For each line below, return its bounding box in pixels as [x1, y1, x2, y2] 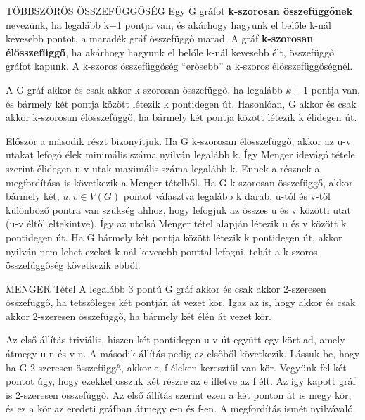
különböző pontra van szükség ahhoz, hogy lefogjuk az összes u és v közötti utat [6, 202, 351, 217]
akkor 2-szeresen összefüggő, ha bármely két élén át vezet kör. [6, 308, 271, 323]
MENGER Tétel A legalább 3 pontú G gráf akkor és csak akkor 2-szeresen [6, 281, 326, 295]
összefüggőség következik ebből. [6, 257, 141, 272]
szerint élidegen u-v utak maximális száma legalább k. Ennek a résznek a [6, 160, 320, 175]
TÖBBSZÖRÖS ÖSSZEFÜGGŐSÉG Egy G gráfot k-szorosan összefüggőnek [6, 4, 353, 18]
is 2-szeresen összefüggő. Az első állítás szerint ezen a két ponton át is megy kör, [6, 387, 352, 402]
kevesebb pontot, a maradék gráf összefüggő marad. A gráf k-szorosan [6, 31, 314, 46]
